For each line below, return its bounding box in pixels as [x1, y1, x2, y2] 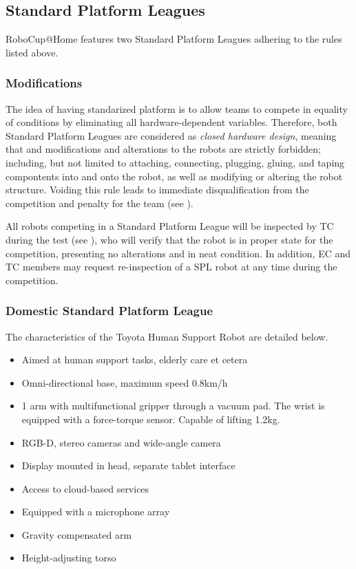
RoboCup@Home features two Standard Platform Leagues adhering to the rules [6, 32, 342, 46]
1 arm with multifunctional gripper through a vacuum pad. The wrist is [21, 398, 325, 413]
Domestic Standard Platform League [6, 302, 213, 319]
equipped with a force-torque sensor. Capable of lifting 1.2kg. [21, 411, 280, 426]
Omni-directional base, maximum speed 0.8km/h [21, 375, 228, 389]
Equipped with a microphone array [21, 504, 170, 519]
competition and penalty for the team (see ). [6, 195, 193, 210]
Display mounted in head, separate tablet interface [21, 458, 235, 473]
